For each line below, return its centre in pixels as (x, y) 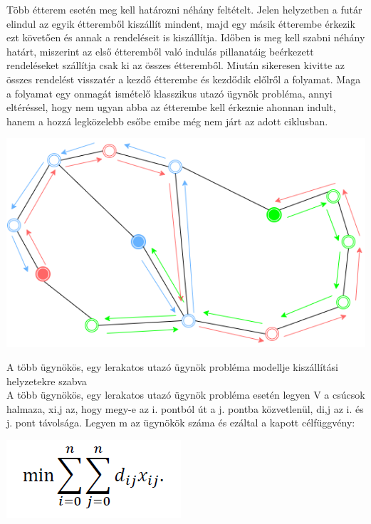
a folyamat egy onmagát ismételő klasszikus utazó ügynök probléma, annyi (169, 93)
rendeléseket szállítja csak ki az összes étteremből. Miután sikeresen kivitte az (176, 65)
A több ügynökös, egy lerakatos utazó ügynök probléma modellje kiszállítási (172, 367)
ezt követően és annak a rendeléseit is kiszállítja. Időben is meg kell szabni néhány (186, 37)
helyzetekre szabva (47, 381)
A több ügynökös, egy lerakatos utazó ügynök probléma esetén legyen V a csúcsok (186, 395)
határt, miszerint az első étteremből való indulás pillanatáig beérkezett (160, 51)
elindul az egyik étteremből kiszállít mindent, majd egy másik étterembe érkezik (181, 23)
